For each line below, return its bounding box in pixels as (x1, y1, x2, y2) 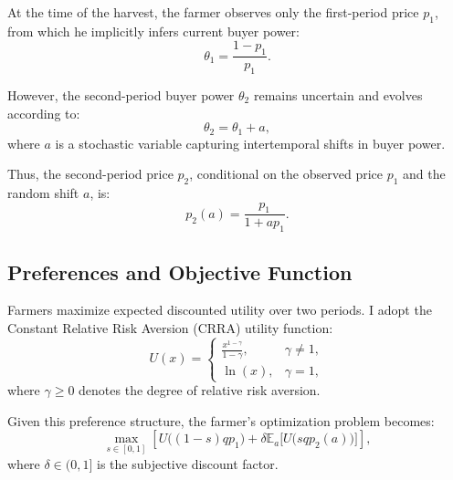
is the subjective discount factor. (97, 454, 279, 473)
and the (403, 164, 446, 183)
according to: (7, 103, 80, 122)
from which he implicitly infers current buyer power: (7, 21, 300, 40)
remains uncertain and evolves (253, 86, 423, 105)
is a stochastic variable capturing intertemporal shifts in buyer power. (55, 133, 446, 152)
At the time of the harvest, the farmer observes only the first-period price (7, 3, 419, 21)
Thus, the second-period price (7, 164, 174, 183)
